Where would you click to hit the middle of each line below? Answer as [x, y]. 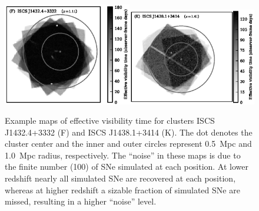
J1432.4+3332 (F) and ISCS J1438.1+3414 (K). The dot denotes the [129, 132]
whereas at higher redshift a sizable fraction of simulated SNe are [122, 189]
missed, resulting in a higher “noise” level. [81, 201]
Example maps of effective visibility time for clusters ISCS [110, 121]
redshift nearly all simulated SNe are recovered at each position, [120, 178]
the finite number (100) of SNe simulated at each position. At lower [127, 167]
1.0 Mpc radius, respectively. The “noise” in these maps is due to [123, 155]
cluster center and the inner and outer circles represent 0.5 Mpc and [128, 144]
